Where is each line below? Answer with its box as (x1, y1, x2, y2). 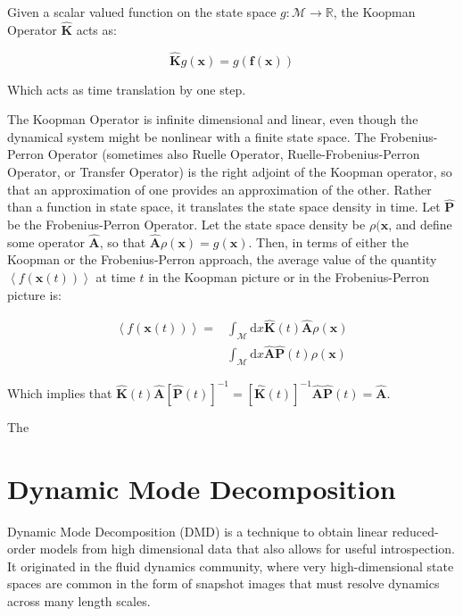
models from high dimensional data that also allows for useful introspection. (39, 539, 455, 558)
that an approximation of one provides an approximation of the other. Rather (7, 179, 432, 198)
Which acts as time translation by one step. (7, 79, 246, 98)
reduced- (392, 521, 439, 540)
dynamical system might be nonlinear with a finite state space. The (7, 127, 376, 146)
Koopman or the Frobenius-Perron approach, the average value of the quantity (7, 250, 437, 269)
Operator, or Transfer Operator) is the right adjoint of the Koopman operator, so (7, 162, 452, 180)
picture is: (7, 285, 62, 304)
